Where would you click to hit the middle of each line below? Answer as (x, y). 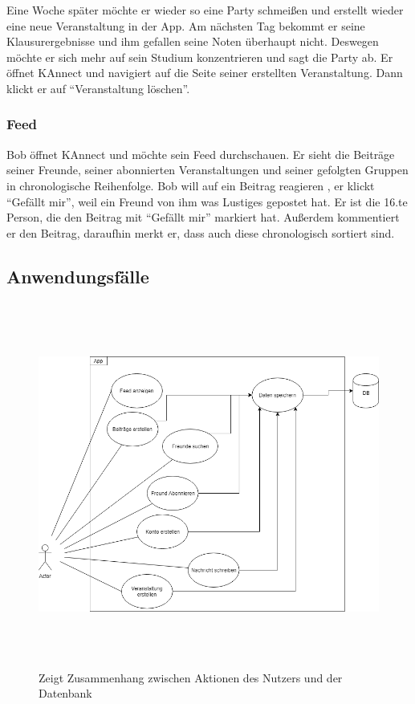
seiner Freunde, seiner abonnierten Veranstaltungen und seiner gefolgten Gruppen (207, 170)
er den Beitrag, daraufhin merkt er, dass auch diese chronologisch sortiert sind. (201, 232)
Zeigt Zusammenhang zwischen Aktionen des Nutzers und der (191, 677)
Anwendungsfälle (78, 276)
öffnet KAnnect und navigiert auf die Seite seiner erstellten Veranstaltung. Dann (205, 73)
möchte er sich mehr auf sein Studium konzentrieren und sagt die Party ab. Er (200, 57)
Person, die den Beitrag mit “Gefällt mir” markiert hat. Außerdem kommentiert (203, 217)
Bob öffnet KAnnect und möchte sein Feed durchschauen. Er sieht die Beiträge (201, 154)
